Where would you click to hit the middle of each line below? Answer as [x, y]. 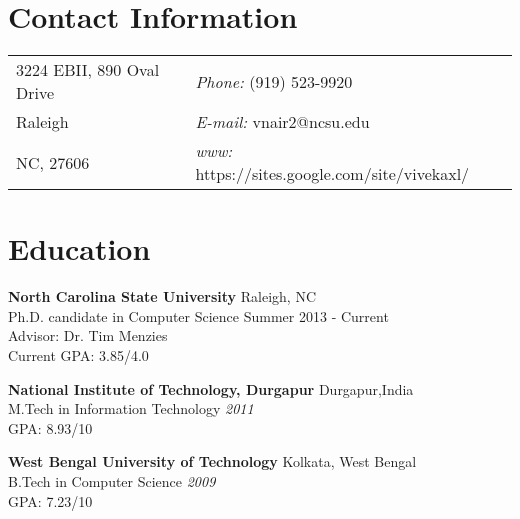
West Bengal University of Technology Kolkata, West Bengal [212, 461]
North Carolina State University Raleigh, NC [162, 296]
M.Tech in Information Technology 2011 [131, 408]
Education [79, 248]
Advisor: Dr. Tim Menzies [88, 335]
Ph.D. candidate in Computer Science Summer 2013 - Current [198, 315]
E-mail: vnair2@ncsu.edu [282, 122]
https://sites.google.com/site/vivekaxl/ [332, 174]
